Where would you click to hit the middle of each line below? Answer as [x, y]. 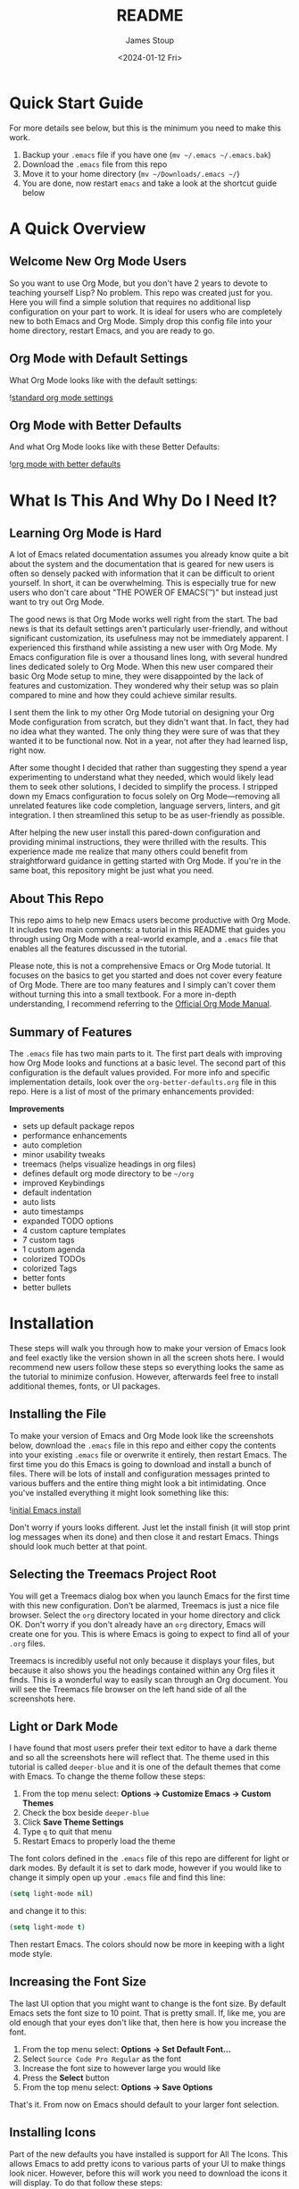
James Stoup [150, 40]
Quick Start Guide [77, 103]
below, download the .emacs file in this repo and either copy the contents [143, 1445]
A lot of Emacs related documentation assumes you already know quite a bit [149, 555]
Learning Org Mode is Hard [86, 533]
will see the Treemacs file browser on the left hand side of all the [128, 1689]
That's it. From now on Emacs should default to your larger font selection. [144, 2104]
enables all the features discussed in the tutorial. [99, 948]
